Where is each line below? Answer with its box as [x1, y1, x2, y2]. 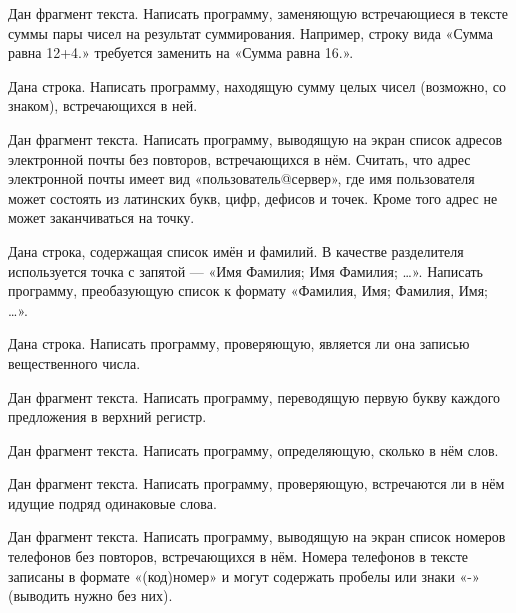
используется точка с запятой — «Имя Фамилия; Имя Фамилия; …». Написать [8, 260, 483, 281]
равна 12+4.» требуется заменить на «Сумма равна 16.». [8, 42, 354, 63]
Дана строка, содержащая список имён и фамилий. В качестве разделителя [8, 240, 464, 261]
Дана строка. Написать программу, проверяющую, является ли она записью [8, 333, 470, 354]
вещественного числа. [8, 352, 141, 373]
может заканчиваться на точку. [8, 207, 195, 228]
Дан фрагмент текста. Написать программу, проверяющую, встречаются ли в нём [8, 473, 505, 494]
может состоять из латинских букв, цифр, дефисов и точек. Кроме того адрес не [8, 187, 498, 208]
